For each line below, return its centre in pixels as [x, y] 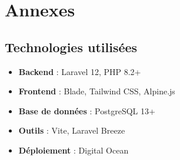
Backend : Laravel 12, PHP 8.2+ [80, 71]
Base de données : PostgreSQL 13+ [87, 110]
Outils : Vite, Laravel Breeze [72, 130]
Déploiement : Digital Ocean [74, 150]
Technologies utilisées [71, 47]
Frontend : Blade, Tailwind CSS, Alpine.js [97, 91]
